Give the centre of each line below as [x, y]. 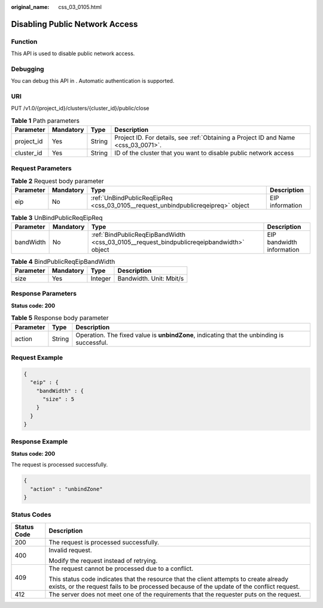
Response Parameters [44, 294]
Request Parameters [41, 168]
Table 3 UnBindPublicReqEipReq [57, 218]
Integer [101, 279]
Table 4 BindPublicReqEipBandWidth [63, 261]
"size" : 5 [59, 399]
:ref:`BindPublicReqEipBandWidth [138, 234]
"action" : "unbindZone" [66, 489]
